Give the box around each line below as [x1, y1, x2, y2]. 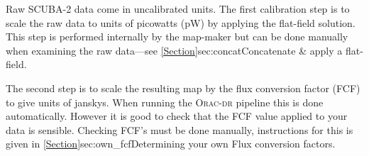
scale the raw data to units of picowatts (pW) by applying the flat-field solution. [6, 15, 356, 30]
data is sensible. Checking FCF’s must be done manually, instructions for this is [6, 122, 353, 137]
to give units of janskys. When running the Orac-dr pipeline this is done [6, 94, 324, 109]
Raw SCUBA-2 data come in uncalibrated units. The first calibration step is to [6, 1, 350, 16]
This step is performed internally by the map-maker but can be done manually [6, 29, 348, 44]
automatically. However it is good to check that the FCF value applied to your [6, 108, 348, 123]
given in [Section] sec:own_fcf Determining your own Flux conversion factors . [6, 136, 336, 151]
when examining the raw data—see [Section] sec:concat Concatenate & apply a [6, 43, 343, 57]
